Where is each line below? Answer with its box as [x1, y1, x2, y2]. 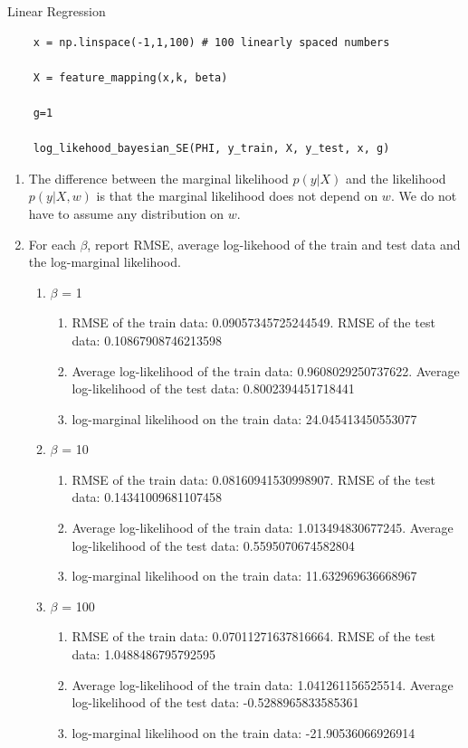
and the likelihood [346, 168, 446, 187]
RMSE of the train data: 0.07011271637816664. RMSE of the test [72, 627, 435, 646]
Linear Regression [7, 2, 106, 20]
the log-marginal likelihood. [28, 252, 181, 271]
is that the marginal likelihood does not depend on [96, 186, 378, 205]
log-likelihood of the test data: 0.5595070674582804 [72, 535, 355, 554]
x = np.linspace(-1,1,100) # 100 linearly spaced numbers [33, 35, 390, 49]
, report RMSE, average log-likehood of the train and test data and [87, 234, 461, 253]
